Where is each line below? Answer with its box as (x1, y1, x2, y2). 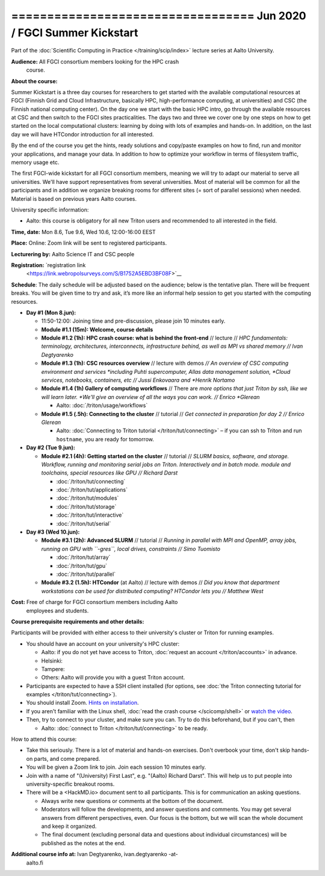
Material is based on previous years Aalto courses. (11, 195, 137, 202)
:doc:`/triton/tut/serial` (56, 520, 111, 527)
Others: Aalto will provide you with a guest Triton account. (41, 674, 185, 681)
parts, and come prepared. (34, 755, 101, 762)
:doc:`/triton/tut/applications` (56, 486, 128, 494)
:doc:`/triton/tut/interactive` (56, 511, 124, 518)
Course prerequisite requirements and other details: (11, 618, 144, 625)
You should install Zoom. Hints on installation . (26, 699, 139, 707)
